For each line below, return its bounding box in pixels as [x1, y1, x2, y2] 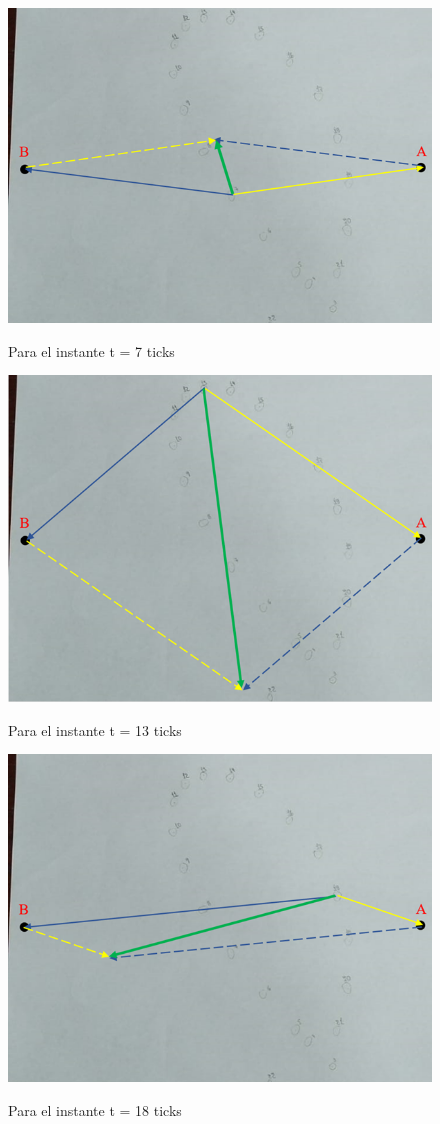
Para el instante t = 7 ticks [8, 340, 175, 361]
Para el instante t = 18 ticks [8, 1099, 182, 1120]
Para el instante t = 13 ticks [8, 719, 182, 740]
